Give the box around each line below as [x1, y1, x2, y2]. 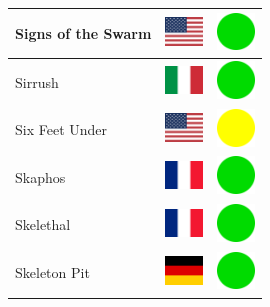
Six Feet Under [15, 119, 108, 140]
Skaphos [15, 166, 66, 187]
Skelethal [15, 214, 71, 235]
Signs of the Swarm [15, 22, 152, 43]
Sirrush [15, 71, 59, 92]
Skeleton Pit [15, 262, 90, 283]
